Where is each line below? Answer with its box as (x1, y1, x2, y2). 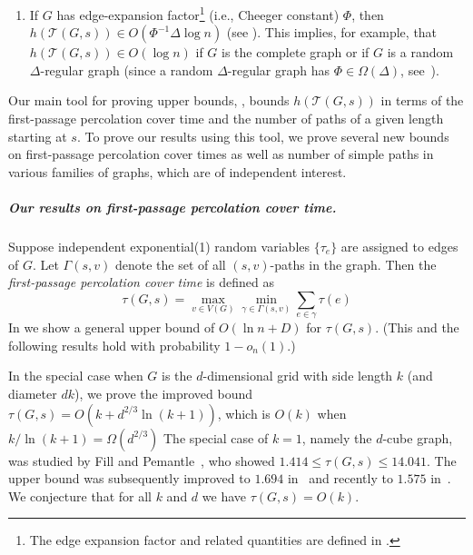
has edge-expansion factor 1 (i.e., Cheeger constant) (56, 3, 340, 24)
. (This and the (375, 318, 459, 337)
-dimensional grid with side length (202, 366, 393, 385)
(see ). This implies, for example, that (226, 23, 438, 42)
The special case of (163, 428, 269, 447)
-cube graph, (382, 428, 453, 447)
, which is (217, 403, 271, 422)
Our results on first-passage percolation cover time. (8, 198, 337, 216)
